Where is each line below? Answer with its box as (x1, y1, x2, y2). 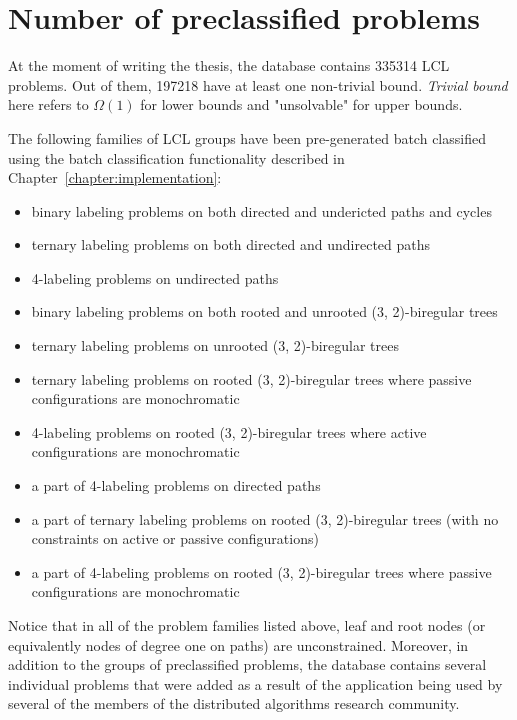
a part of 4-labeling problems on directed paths (31, 475, 321, 496)
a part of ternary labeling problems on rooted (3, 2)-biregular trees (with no (31, 508, 499, 529)
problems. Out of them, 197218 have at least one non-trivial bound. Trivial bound (8, 74, 508, 95)
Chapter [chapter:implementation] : (8, 167, 222, 188)
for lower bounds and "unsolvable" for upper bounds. (140, 94, 463, 115)
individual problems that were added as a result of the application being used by (8, 673, 503, 694)
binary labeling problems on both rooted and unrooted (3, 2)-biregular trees (31, 301, 498, 322)
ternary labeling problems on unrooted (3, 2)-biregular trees (31, 335, 399, 356)
